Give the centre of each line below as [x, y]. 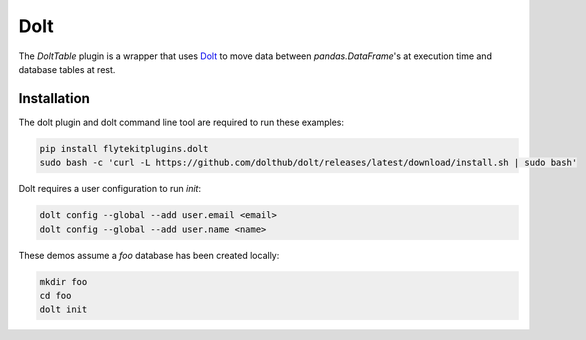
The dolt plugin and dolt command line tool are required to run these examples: [181, 122]
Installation [54, 98]
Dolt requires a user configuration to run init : [110, 189]
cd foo [55, 295]
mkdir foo [63, 281]
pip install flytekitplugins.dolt [124, 148]
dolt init [63, 309]
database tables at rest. [67, 69]
